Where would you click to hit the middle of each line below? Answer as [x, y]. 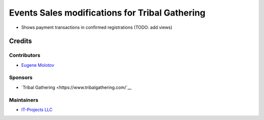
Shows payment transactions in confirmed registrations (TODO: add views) [97, 27]
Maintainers [24, 100]
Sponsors [21, 78]
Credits [21, 41]
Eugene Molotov [38, 65]
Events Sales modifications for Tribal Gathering [107, 13]
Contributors [25, 55]
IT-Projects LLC [37, 109]
